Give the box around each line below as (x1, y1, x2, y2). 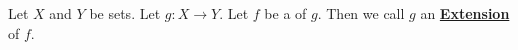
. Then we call (317, 3, 405, 23)
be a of (264, 3, 307, 23)
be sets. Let (89, 3, 161, 23)
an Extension (420, 3, 510, 23)
